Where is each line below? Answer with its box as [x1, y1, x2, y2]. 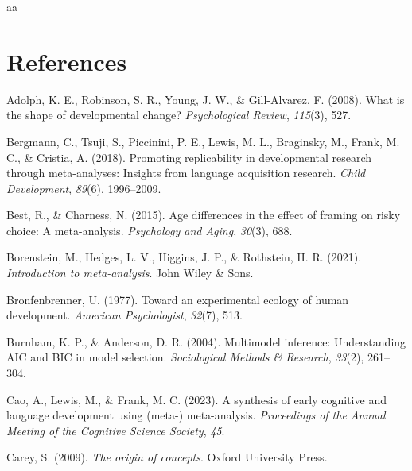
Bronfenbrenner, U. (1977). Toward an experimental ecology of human [6, 291, 349, 307]
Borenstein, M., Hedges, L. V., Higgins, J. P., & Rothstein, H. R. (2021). [6, 249, 362, 265]
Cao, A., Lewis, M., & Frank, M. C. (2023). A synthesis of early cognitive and [6, 391, 387, 407]
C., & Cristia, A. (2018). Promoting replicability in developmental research [6, 149, 372, 165]
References [6, 44, 127, 77]
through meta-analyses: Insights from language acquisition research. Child [6, 164, 366, 181]
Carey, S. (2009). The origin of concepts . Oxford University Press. [6, 449, 328, 465]
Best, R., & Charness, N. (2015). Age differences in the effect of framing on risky [6, 207, 401, 223]
